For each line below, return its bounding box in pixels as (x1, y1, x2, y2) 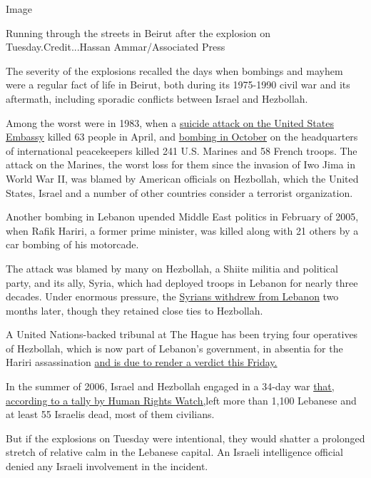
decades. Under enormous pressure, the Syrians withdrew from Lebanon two (6, 289, 339, 304)
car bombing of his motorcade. (6, 237, 139, 252)
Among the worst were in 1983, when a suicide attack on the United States (6, 115, 334, 130)
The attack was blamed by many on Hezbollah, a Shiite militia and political (6, 260, 338, 275)
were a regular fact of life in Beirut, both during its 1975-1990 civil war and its (6, 77, 350, 92)
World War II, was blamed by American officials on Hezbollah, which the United (6, 171, 359, 185)
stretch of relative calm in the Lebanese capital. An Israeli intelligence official (6, 444, 343, 459)
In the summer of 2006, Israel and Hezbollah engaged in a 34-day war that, (6, 379, 335, 394)
